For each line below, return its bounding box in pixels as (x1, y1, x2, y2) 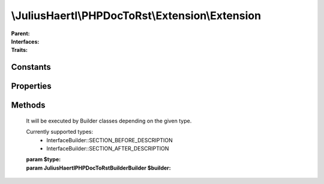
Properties (11, 81, 52, 91)
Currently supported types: (26, 128, 94, 136)
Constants (11, 62, 51, 72)
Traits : (11, 47, 28, 54)
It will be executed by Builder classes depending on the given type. (26, 117, 192, 124)
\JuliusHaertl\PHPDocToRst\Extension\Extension (11, 9, 261, 22)
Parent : (11, 30, 30, 37)
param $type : (26, 156, 61, 163)
